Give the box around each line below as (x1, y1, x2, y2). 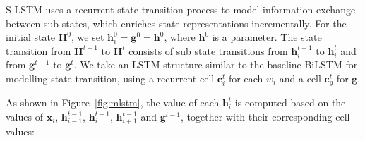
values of (6, 109, 43, 124)
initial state (6, 30, 56, 44)
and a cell (279, 70, 321, 85)
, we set (71, 30, 104, 44)
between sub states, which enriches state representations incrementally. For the (6, 16, 347, 30)
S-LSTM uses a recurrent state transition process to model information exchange (6, 2, 356, 16)
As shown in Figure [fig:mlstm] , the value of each (6, 95, 220, 110)
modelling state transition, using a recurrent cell (6, 70, 215, 85)
